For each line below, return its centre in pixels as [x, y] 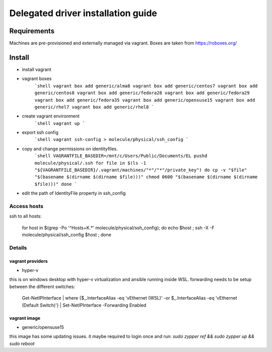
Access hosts [26, 206]
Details [18, 248]
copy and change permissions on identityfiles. [70, 149]
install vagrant [37, 69]
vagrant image [25, 318]
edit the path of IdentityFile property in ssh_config [74, 193]
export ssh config [40, 132]
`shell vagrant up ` [60, 123]
